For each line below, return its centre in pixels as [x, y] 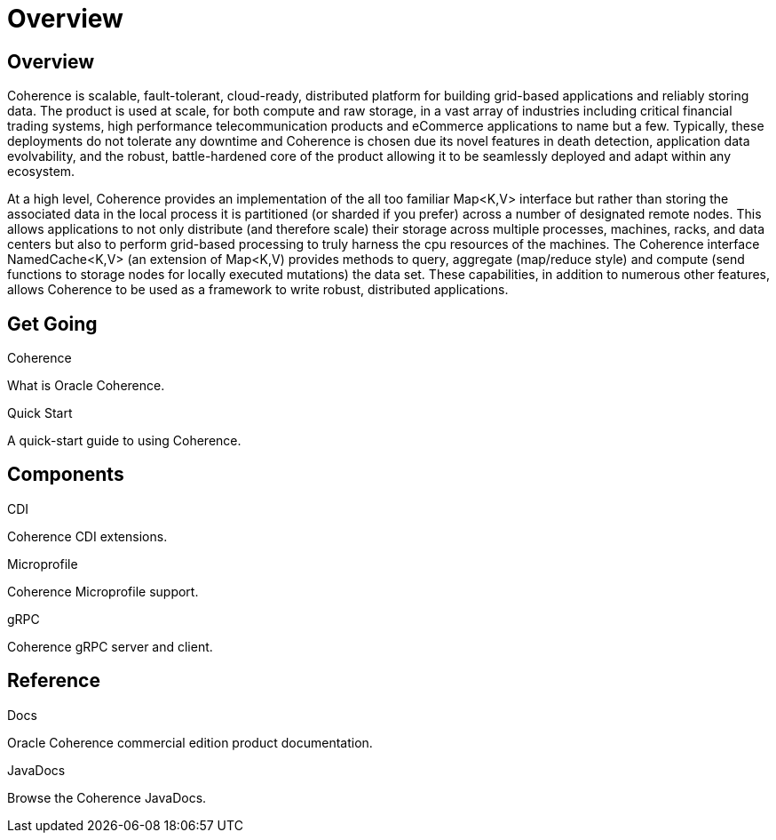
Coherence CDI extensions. [87, 536]
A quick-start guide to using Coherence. [124, 441]
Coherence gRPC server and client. [110, 646]
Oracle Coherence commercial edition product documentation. [190, 742]
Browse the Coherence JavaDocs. [107, 797]
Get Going [52, 324]
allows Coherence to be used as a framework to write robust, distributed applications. [258, 290]
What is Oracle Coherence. [86, 386]
